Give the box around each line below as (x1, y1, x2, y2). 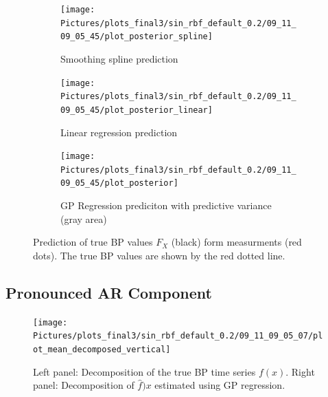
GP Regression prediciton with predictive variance (60, 198, 272, 213)
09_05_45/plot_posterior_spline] (60, 32, 213, 42)
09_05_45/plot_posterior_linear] (60, 105, 213, 115)
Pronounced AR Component (5, 281, 212, 303)
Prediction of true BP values (33, 235, 153, 249)
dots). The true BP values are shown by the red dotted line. (33, 248, 285, 262)
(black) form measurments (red (171, 235, 302, 249)
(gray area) (60, 211, 107, 226)
